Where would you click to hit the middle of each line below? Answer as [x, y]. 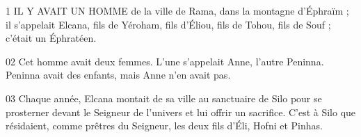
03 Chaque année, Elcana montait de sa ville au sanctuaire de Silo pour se [164, 98]
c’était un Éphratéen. [51, 38]
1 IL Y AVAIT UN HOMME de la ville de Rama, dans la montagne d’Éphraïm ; [177, 10]
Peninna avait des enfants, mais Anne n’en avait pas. [118, 75]
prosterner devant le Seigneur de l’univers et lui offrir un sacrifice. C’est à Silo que [181, 112]
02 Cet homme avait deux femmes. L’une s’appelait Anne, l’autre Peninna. [165, 61]
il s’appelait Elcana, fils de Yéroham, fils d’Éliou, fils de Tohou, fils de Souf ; [168, 24]
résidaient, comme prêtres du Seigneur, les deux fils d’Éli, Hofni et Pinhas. [164, 126]
